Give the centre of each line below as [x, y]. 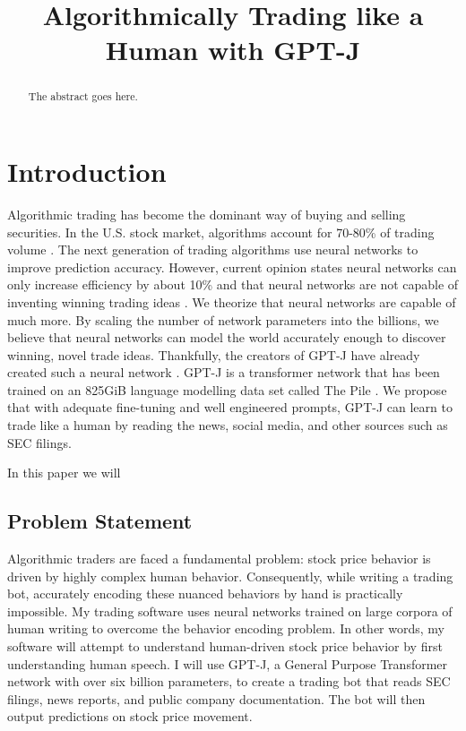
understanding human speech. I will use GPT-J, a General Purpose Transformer [228, 663]
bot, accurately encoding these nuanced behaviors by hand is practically [205, 593]
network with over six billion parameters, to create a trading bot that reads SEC [229, 681]
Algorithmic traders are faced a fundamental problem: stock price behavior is [219, 559]
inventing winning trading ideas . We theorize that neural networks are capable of [232, 301]
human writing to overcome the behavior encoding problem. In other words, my [226, 628]
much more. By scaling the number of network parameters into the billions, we [223, 319]
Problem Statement [100, 521]
